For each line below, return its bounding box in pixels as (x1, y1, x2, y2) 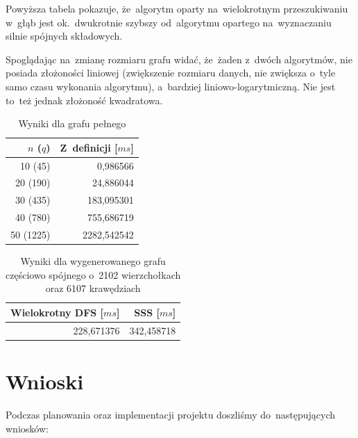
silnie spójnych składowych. (6, 29, 123, 43)
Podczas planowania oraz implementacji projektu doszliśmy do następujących (6, 407, 336, 421)
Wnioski (6, 366, 84, 395)
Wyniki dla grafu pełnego (18, 116, 126, 131)
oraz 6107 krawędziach (45, 281, 141, 295)
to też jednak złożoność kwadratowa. (6, 92, 163, 107)
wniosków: (6, 421, 49, 435)
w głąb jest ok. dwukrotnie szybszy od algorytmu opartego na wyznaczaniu (6, 15, 332, 29)
